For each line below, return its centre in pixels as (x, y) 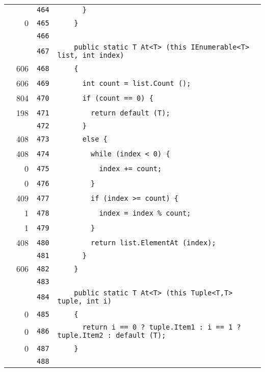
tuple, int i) (84, 301)
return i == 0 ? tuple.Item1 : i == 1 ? (162, 327)
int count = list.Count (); (137, 83)
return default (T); (130, 113)
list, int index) (91, 55)
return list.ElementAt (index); (153, 242)
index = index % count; (145, 213)
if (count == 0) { (118, 98)
